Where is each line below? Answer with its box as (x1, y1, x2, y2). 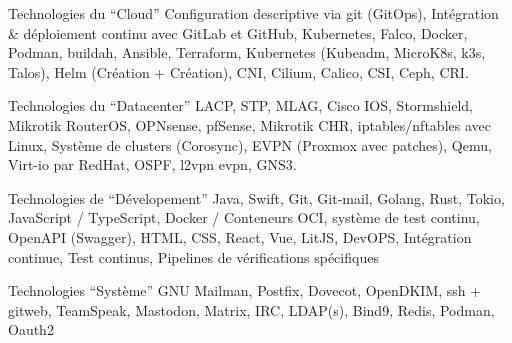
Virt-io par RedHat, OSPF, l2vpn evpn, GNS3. (8, 154, 297, 175)
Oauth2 (8, 319, 54, 340)
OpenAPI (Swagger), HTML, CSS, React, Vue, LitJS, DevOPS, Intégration (8, 226, 472, 247)
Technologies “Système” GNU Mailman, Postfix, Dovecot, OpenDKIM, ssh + (8, 280, 482, 301)
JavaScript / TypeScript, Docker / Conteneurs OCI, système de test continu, (8, 207, 480, 228)
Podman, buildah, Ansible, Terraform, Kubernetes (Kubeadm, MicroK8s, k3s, (8, 42, 486, 63)
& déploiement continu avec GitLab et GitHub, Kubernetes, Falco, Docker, (8, 22, 468, 43)
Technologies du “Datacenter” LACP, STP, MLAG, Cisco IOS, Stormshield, (8, 95, 473, 116)
